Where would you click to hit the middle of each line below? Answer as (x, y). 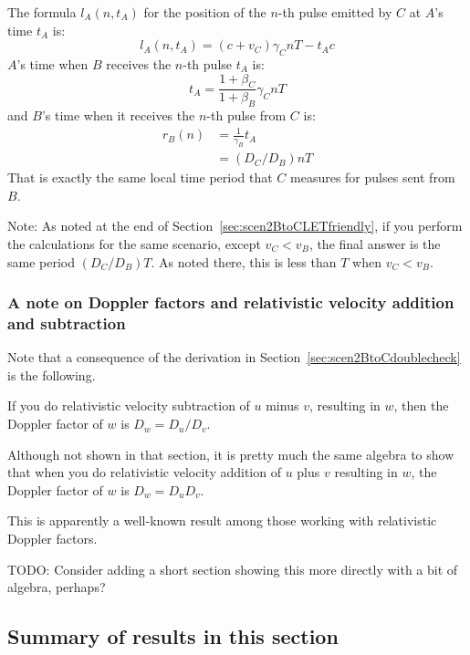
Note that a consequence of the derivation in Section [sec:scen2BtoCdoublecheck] (234, 357)
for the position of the (205, 12)
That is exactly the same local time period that (140, 177)
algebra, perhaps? (57, 587)
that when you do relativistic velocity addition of (144, 472)
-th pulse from (246, 115)
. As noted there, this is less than (244, 261)
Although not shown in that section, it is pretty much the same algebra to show (231, 454)
